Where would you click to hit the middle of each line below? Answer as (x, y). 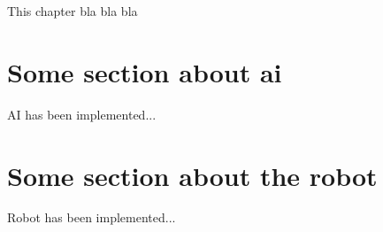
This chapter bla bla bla (73, 11)
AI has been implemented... (82, 114)
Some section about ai (145, 71)
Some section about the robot (192, 175)
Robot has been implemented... (92, 217)
